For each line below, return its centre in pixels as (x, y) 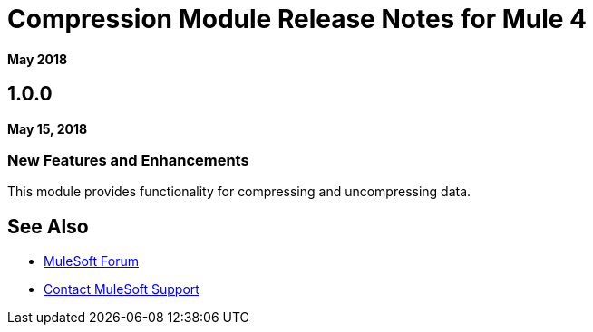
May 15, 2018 (48, 128)
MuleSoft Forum (91, 261)
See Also (48, 226)
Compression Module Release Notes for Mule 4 (297, 19)
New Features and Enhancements (128, 160)
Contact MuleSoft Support (122, 289)
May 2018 (38, 59)
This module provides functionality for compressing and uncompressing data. (239, 192)
